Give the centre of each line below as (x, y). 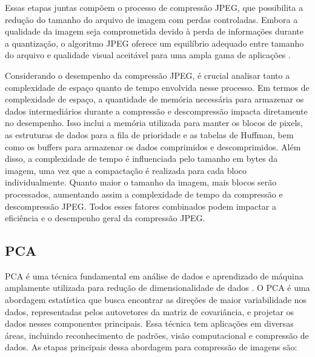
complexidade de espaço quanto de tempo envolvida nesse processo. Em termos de (157, 87)
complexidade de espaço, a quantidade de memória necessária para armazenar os (154, 99)
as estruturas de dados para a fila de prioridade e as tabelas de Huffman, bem (149, 134)
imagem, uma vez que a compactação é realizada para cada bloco (126, 170)
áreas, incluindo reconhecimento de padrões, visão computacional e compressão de (157, 335)
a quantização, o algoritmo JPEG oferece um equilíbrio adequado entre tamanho (154, 43)
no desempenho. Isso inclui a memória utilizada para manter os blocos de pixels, (154, 123)
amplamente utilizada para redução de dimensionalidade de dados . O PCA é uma (157, 288)
